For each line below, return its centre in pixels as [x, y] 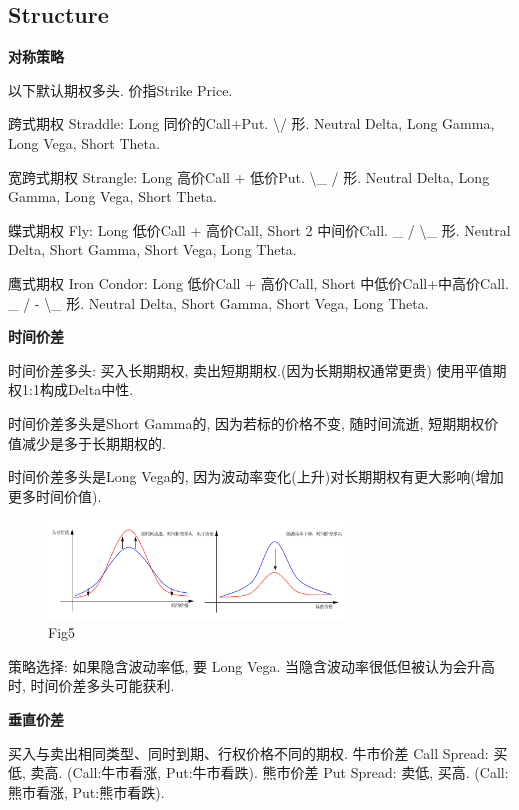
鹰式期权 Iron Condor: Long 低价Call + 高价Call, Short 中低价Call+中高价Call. [258, 282]
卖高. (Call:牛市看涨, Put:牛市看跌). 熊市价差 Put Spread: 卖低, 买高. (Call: [269, 772]
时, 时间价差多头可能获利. [91, 685]
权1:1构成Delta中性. [71, 389]
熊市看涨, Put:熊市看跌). [86, 791]
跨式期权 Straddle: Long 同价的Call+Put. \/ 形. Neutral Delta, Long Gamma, [251, 123]
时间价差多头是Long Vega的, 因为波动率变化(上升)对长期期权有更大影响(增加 [256, 476]
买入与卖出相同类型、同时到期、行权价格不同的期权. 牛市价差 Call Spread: [248, 752]
